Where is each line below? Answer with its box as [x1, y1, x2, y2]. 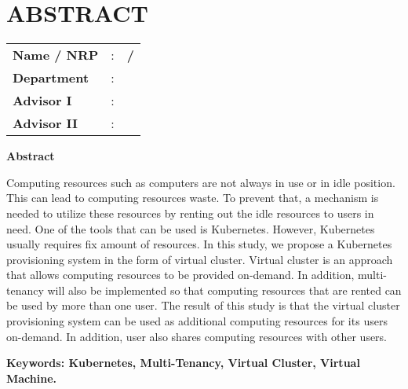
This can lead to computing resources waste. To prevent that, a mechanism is [6, 189, 379, 206]
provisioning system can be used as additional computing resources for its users [6, 313, 388, 329]
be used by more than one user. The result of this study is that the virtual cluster [6, 297, 400, 314]
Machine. [6, 369, 57, 386]
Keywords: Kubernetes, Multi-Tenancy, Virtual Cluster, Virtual [6, 354, 360, 371]
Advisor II [13, 114, 78, 133]
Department [13, 68, 89, 87]
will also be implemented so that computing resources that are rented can [47, 281, 402, 298]
